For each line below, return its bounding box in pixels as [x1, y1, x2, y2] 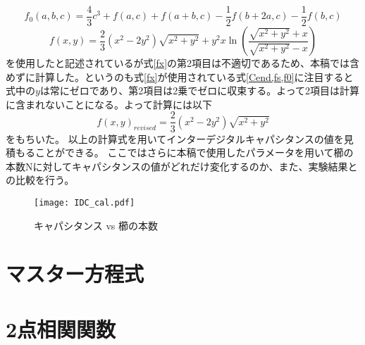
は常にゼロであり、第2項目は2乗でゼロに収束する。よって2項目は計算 [39, 83, 360, 98]
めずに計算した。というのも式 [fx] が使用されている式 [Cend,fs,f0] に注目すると [6, 69, 354, 84]
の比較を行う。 [6, 172, 75, 187]
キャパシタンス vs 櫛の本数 [34, 218, 158, 232]
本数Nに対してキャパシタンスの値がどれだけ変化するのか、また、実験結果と [6, 158, 358, 173]
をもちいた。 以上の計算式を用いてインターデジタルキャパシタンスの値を [6, 131, 344, 146]
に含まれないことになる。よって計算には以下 [6, 96, 212, 111]
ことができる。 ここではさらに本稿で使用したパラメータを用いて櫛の [35, 145, 354, 160]
